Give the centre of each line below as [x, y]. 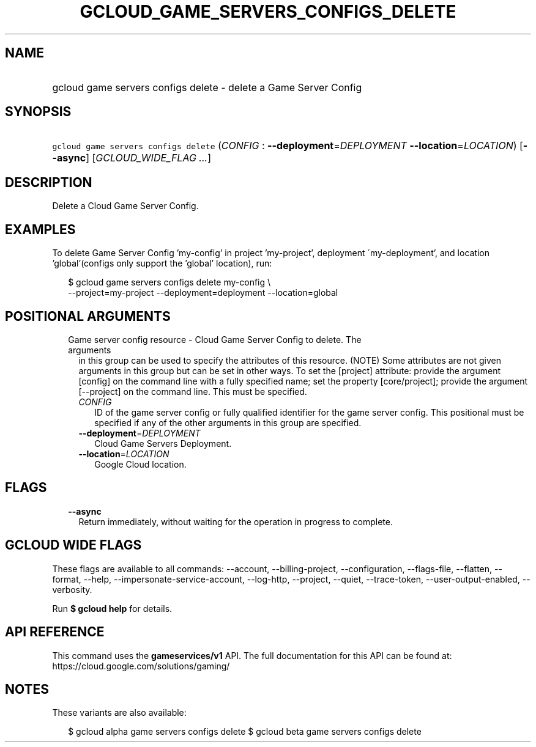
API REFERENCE [55, 632]
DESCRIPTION [49, 182]
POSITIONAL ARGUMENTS [88, 316]
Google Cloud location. [140, 464]
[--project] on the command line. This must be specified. [193, 391]
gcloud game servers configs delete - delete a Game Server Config [207, 87]
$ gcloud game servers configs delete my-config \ [169, 282]
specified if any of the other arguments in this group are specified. [228, 422]
